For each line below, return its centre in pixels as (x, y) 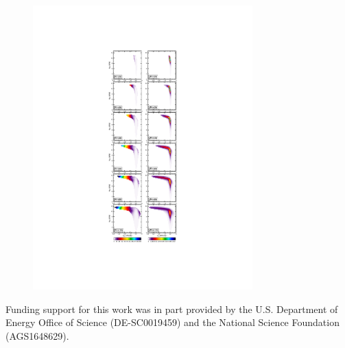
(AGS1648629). (37, 336)
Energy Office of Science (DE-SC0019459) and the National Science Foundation (172, 322)
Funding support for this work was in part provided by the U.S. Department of (172, 309)
